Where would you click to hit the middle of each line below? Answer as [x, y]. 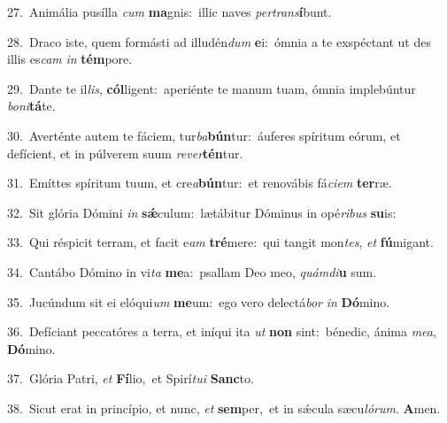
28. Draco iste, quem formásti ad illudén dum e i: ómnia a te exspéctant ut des [219, 41]
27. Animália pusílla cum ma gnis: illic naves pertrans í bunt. [170, 12]
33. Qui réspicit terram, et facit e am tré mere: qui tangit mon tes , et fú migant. [220, 242]
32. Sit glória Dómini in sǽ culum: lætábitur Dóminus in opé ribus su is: [202, 212]
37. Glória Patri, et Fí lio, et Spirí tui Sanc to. [131, 378]
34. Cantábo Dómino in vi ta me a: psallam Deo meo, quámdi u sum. [192, 271]
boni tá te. [31, 106]
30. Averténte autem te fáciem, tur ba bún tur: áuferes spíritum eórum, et [204, 135]
